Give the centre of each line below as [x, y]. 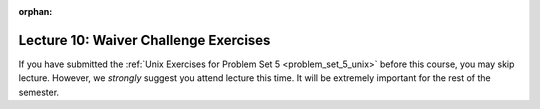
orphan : [35, 11]
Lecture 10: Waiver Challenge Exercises [144, 40]
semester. [39, 92]
